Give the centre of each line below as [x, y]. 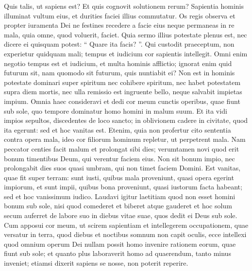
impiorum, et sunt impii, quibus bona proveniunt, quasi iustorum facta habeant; [123, 187]
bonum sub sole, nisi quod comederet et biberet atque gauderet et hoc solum [118, 206]
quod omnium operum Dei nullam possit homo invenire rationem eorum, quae [120, 244]
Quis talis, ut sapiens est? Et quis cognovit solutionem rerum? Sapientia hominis [124, 6]
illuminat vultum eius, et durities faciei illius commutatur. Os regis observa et [120, 15]
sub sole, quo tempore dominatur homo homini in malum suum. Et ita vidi [116, 110]
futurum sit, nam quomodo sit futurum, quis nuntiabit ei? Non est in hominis [119, 73]
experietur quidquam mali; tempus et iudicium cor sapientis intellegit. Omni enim [126, 53]
